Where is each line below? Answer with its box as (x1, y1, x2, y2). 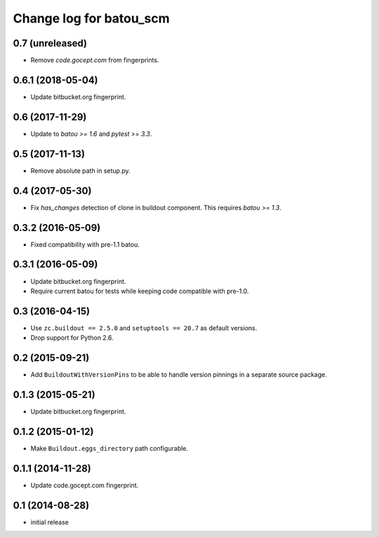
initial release (30, 517, 69, 526)
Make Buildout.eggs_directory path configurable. (30, 444, 189, 453)
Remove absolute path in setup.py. (30, 166, 131, 175)
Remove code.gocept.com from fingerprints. (30, 56, 159, 65)
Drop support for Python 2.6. (30, 334, 114, 342)
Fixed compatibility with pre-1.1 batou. (30, 240, 140, 249)
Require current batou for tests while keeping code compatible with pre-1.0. (30, 287, 249, 295)
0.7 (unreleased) (13, 37, 88, 49)
